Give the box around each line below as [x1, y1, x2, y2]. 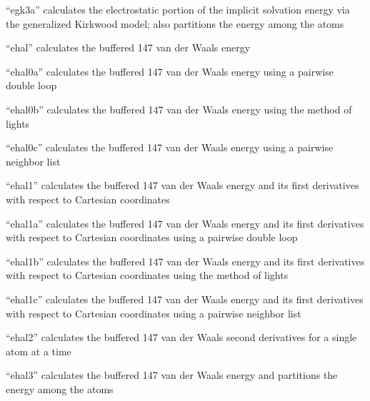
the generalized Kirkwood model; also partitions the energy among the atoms [6, 16, 344, 31]
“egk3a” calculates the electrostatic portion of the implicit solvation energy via [6, 2, 350, 16]
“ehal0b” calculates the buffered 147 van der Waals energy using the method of [6, 101, 352, 116]
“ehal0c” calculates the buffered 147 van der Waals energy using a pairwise [6, 140, 334, 155]
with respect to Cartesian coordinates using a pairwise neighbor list [6, 305, 301, 320]
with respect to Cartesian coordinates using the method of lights [6, 268, 289, 283]
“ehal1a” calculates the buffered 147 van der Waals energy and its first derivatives [6, 215, 364, 230]
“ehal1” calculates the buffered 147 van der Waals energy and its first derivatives [6, 178, 359, 193]
